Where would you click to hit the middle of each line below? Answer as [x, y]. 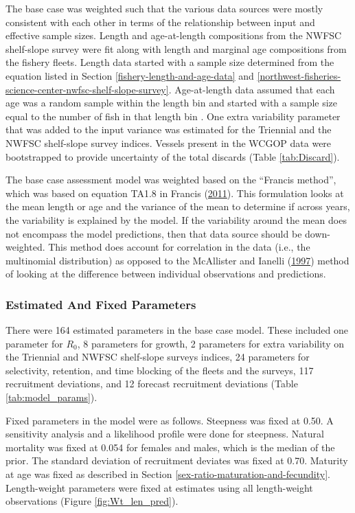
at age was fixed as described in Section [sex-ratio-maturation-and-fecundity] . [168, 474]
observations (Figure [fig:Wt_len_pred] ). [92, 501]
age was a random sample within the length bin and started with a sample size [172, 103]
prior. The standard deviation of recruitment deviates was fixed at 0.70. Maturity [177, 460]
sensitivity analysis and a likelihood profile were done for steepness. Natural [165, 434]
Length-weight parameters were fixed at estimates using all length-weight [159, 487]
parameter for [34, 343]
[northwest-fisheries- [299, 75]
